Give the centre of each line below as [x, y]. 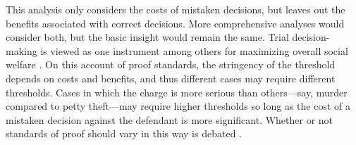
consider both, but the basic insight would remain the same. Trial [147, 37]
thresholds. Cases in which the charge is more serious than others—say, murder [177, 92]
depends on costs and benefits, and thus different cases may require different [171, 78]
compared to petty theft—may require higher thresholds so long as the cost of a [178, 106]
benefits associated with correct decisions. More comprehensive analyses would [175, 23]
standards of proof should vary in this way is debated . [124, 133]
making [22, 50]
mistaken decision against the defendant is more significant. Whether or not [170, 119]
